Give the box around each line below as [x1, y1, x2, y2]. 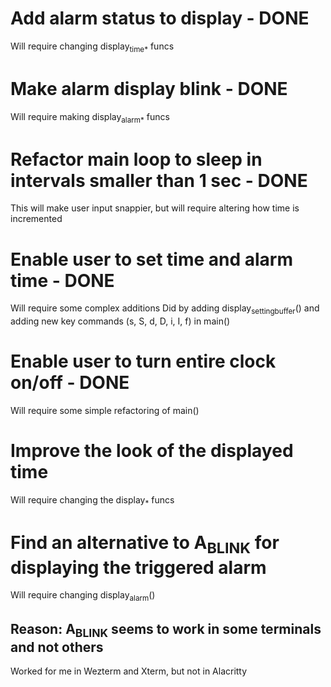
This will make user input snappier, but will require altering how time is [10, 202, 300, 214]
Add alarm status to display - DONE [10, 7, 310, 30]
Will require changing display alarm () [10, 589, 156, 604]
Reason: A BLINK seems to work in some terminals [10, 620, 322, 640]
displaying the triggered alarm [10, 556, 267, 579]
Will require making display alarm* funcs [10, 110, 170, 125]
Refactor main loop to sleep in [10, 148, 263, 171]
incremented [10, 213, 63, 225]
